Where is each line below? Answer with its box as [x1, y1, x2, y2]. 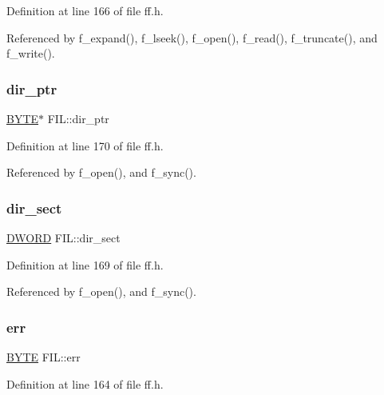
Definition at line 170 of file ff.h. [6, 137, 164, 154]
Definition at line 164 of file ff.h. [6, 375, 164, 392]
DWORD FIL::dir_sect [6, 229, 121, 245]
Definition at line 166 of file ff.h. [6, 2, 164, 18]
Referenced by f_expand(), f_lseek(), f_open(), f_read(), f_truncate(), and [6, 29, 378, 46]
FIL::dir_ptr [47, 110, 109, 126]
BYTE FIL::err [6, 349, 81, 365]
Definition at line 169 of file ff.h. [6, 256, 164, 273]
